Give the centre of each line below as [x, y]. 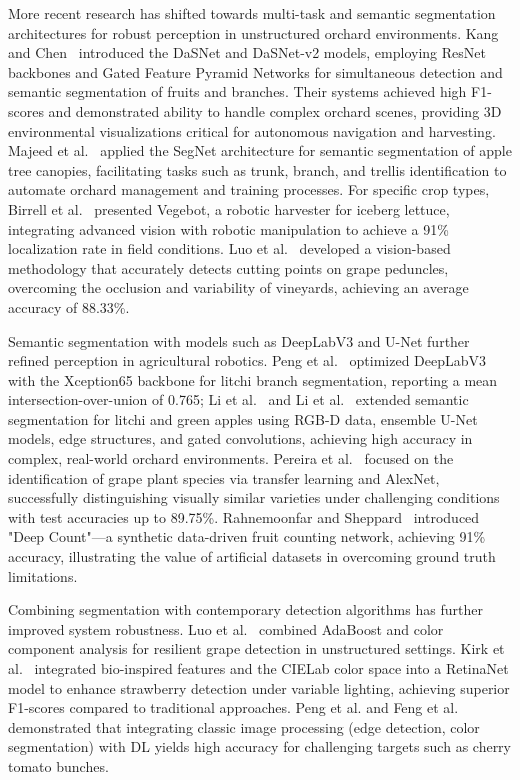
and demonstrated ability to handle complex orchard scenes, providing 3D [275, 110]
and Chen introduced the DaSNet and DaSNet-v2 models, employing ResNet [247, 52]
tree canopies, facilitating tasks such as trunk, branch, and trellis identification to [257, 169]
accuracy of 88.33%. [69, 306]
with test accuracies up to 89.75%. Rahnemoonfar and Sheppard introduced [244, 516]
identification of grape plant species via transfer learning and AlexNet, [224, 477]
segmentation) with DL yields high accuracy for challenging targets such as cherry [260, 746]
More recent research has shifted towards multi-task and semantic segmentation [252, 13]
